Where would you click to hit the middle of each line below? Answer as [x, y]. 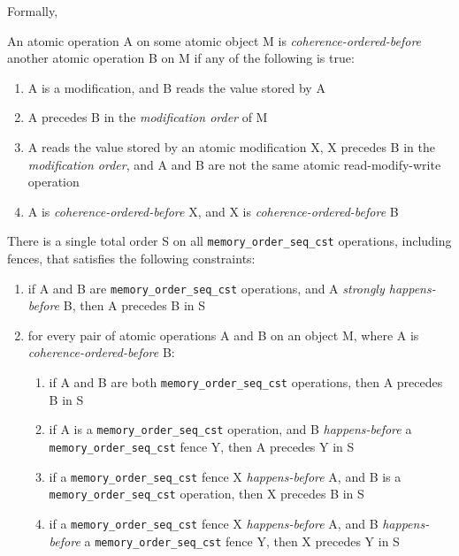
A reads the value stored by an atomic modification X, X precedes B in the [231, 146]
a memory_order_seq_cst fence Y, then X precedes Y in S [242, 541]
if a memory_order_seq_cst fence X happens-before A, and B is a [225, 476]
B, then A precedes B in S [134, 305]
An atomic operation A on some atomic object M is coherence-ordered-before [214, 40]
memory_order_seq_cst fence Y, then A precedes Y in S [202, 446]
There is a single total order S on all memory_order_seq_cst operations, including [229, 241]
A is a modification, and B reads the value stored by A [176, 87]
